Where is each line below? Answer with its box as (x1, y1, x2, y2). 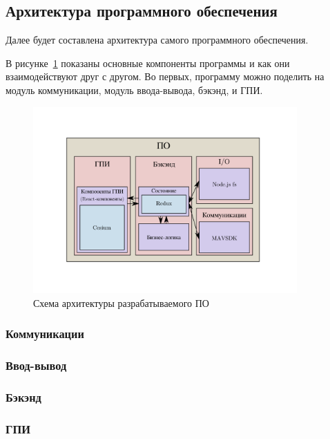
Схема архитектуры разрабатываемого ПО (33, 295, 209, 310)
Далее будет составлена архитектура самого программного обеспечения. (6, 32, 309, 47)
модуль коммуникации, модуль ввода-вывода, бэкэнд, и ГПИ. (6, 82, 263, 97)
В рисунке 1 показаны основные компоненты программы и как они (6, 55, 290, 70)
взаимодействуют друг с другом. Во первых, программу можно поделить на (6, 69, 324, 84)
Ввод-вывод (6, 357, 67, 374)
